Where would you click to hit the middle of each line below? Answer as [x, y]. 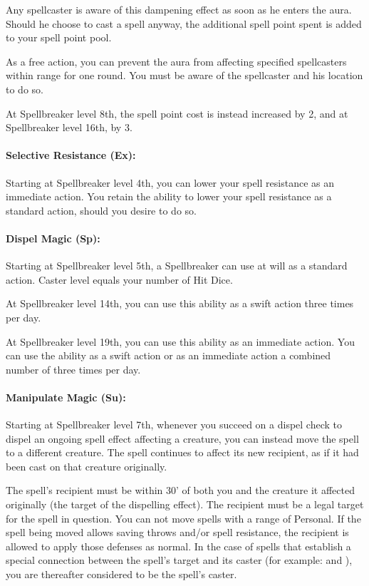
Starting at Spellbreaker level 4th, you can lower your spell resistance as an [170, 182]
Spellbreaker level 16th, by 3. [69, 127]
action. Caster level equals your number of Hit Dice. [119, 279]
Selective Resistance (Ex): [71, 155]
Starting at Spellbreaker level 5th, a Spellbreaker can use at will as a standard [177, 266]
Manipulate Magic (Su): [66, 397]
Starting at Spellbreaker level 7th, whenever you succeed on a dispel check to [174, 425]
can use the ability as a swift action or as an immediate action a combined [168, 355]
